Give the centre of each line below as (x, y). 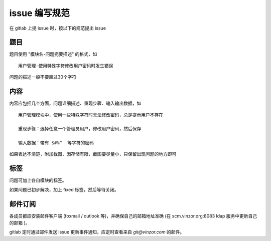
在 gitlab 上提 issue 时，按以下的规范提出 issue (58, 28)
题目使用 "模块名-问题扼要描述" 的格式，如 (53, 54)
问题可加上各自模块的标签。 (38, 180)
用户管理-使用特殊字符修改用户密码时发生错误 (66, 66)
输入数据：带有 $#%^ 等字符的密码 (56, 143)
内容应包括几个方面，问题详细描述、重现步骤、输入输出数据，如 (75, 103)
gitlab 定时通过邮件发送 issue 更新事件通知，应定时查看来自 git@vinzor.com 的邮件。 (97, 232)
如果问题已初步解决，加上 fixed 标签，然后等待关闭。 (64, 189)
